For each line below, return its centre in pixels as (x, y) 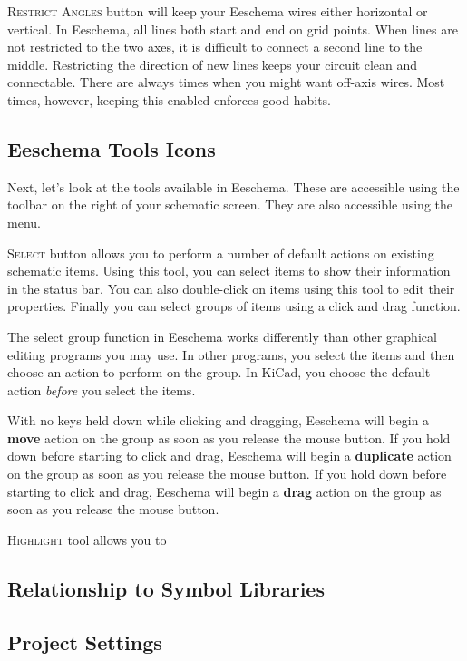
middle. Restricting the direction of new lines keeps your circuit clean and (213, 64)
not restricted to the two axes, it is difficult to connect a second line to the (215, 47)
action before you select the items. (102, 389)
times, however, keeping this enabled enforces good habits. (169, 99)
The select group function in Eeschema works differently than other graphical (222, 336)
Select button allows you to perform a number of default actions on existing (221, 253)
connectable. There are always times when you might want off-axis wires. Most (226, 82)
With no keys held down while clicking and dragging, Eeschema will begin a (219, 420)
